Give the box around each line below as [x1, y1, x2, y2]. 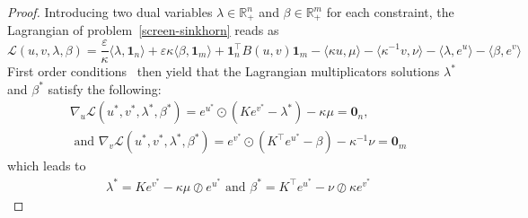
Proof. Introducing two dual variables [7, 3, 213, 21]
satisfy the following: [48, 79, 162, 98]
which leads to [7, 156, 86, 175]
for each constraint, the [326, 3, 454, 21]
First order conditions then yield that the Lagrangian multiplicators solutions [7, 62, 440, 81]
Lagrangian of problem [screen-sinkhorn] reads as [7, 21, 279, 39]
